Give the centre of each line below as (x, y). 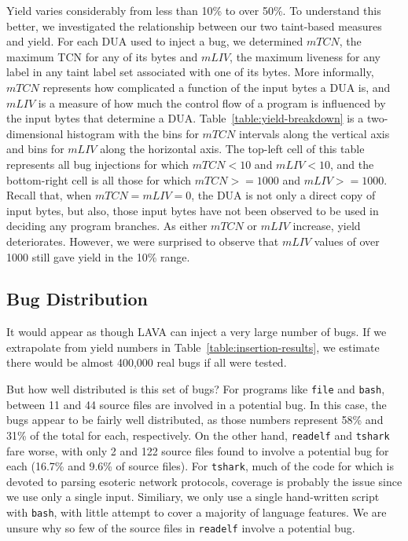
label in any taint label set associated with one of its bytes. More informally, (190, 72)
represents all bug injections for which (98, 164)
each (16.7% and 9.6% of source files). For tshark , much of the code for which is (200, 466)
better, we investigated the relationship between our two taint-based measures (194, 26)
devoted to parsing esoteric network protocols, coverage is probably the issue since (204, 481)
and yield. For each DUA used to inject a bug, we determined (155, 41)
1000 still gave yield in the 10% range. (98, 256)
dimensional (35, 133)
